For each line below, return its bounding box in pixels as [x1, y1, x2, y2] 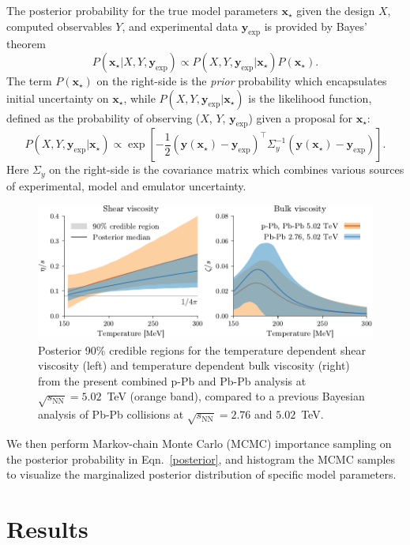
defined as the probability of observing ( [6, 109, 201, 126]
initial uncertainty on [6, 89, 109, 106]
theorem [6, 36, 46, 52]
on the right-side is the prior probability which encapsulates [96, 72, 387, 88]
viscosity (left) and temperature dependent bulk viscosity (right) [38, 357, 350, 374]
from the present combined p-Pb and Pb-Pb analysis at [38, 372, 307, 389]
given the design [296, 2, 375, 18]
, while [123, 89, 156, 106]
